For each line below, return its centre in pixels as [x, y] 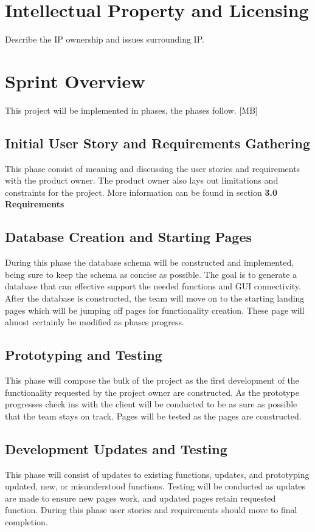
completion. [26, 521]
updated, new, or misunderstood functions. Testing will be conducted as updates [155, 486]
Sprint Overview [75, 81]
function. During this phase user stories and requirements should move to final [151, 510]
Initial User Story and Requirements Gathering [157, 143]
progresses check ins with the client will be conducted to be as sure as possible [151, 404]
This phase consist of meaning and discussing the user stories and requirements [153, 168]
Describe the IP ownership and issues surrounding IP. [105, 39]
